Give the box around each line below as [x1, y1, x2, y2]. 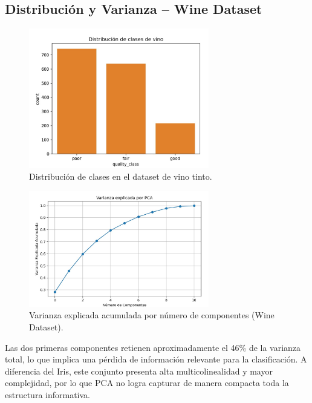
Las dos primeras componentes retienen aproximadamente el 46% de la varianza [5, 341, 301, 353]
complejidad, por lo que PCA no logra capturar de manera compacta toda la [5, 376, 289, 389]
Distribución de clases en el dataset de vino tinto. [29, 170, 212, 183]
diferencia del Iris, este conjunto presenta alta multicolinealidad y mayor [5, 364, 273, 377]
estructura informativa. [5, 388, 90, 401]
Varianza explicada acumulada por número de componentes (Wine [29, 309, 275, 321]
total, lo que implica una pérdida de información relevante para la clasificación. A [5, 353, 307, 365]
